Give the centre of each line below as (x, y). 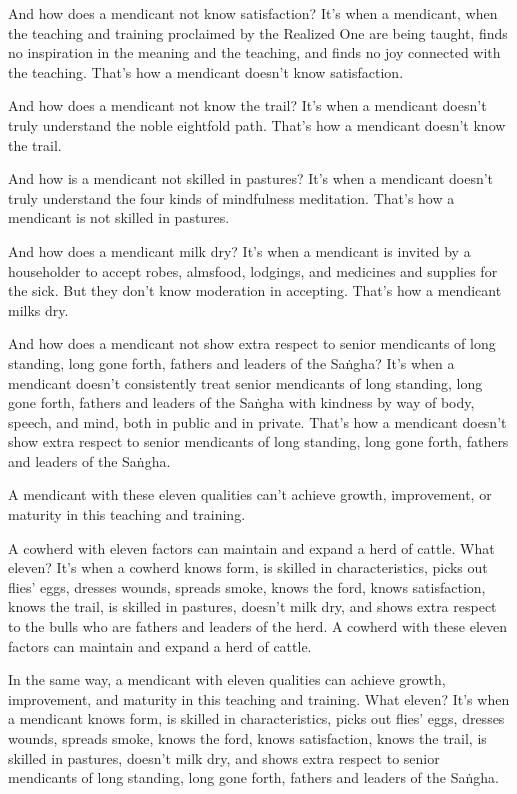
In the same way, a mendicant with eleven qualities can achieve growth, (227, 679)
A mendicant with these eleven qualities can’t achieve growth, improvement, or (250, 494)
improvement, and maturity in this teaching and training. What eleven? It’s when (259, 698)
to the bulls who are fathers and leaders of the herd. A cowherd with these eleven (258, 626)
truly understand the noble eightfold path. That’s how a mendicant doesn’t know (257, 124)
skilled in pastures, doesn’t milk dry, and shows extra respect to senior (224, 757)
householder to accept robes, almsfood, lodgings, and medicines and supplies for (253, 270)
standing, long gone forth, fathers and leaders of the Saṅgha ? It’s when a (231, 362)
